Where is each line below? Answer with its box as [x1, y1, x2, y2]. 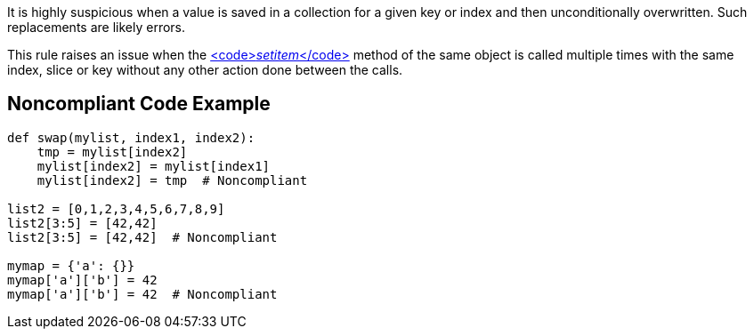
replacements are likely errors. [7, 20, 186, 35]
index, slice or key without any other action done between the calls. [7, 62, 403, 77]
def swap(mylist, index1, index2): [7, 130, 255, 145]
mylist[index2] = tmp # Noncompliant [36, 172, 308, 188]
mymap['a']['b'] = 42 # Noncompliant [7, 286, 278, 301]
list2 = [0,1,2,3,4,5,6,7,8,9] [7, 201, 225, 216]
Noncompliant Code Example [7, 92, 271, 116]
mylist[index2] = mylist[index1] [36, 158, 271, 173]
